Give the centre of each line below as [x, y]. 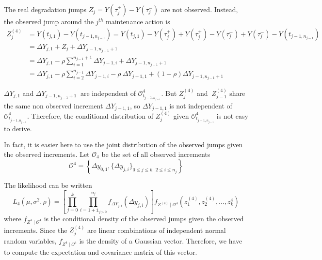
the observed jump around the [49, 21]
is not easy [232, 115]
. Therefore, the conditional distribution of [90, 115]
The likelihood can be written [48, 185]
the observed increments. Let [47, 154]
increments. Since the [36, 230]
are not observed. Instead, [199, 9]
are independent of [108, 93]
